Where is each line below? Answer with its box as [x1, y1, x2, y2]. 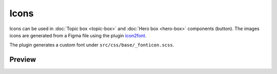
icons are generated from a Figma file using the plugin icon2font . [9, 32, 147, 38]
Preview [9, 55, 36, 64]
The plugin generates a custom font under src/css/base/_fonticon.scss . [9, 42, 174, 48]
